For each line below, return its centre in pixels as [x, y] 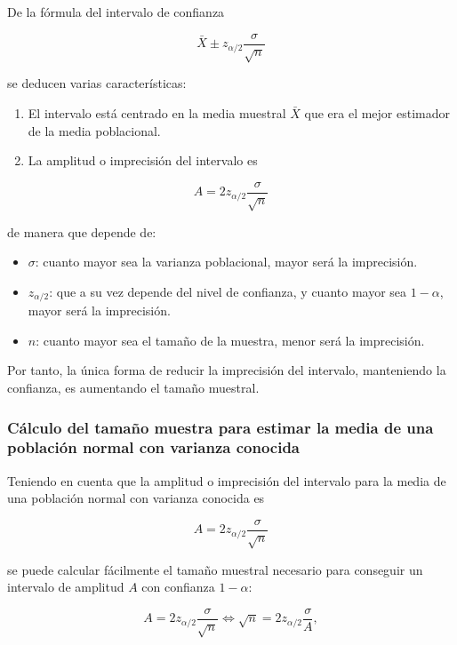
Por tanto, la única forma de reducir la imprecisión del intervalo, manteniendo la [227, 370]
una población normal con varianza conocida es [136, 498]
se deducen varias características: [97, 83]
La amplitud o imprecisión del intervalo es [143, 160]
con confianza [178, 587]
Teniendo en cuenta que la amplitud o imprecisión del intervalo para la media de [227, 480]
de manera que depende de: [82, 231]
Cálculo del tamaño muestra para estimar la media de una [220, 427]
